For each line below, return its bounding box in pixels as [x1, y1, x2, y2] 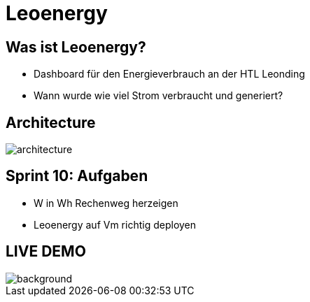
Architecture [6, 113, 96, 131]
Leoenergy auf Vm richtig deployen [34, 218, 197, 231]
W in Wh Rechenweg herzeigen [34, 196, 178, 209]
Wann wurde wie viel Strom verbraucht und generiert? [34, 89, 283, 102]
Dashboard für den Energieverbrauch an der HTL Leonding [34, 68, 305, 80]
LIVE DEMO [6, 243, 86, 261]
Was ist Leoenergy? [6, 38, 146, 56]
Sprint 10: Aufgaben [6, 167, 148, 185]
